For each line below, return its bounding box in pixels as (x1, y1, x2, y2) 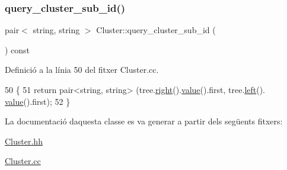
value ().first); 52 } (5, 95, 71, 107)
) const (5, 43, 30, 56)
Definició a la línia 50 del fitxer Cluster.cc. (5, 63, 159, 76)
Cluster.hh (5, 134, 43, 147)
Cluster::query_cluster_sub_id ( (96, 24, 216, 36)
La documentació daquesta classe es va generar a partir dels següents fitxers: (5, 115, 283, 127)
